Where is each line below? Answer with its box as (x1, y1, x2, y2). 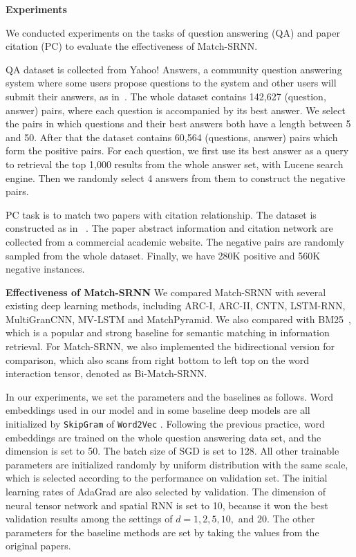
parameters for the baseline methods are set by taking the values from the (6, 524, 319, 539)
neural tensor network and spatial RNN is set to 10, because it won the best (6, 497, 328, 512)
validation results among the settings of (6, 511, 173, 526)
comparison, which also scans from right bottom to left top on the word (6, 352, 310, 367)
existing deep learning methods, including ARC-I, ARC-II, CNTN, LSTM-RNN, (6, 298, 346, 313)
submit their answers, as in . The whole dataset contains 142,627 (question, (6, 89, 326, 103)
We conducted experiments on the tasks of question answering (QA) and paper (6, 25, 340, 39)
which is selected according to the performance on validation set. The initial (6, 471, 328, 485)
